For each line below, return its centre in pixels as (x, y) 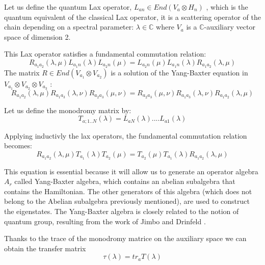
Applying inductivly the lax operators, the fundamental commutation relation (126, 135)
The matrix (22, 72)
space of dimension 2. (37, 36)
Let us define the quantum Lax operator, (68, 7)
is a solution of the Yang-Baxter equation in (179, 72)
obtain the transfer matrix (45, 248)
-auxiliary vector (230, 27)
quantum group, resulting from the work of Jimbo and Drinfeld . (105, 221)
